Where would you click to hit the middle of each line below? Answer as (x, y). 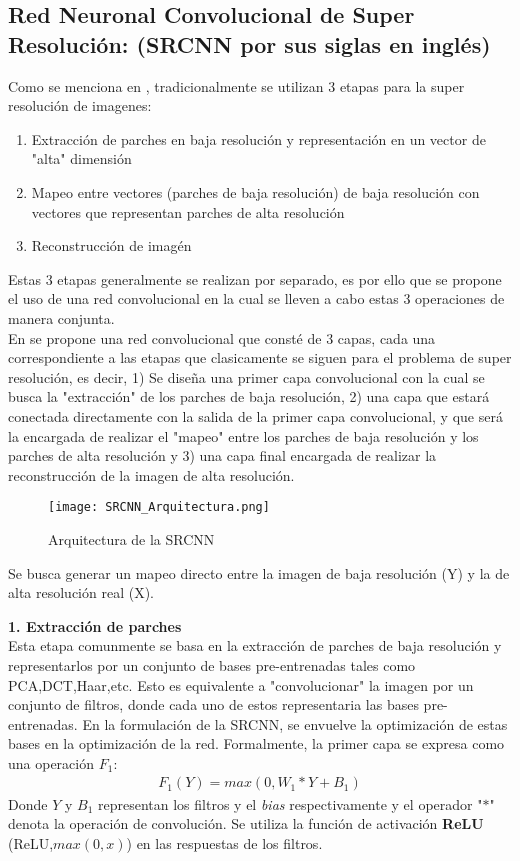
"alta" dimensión (81, 158)
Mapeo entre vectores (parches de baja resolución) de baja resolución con (255, 191)
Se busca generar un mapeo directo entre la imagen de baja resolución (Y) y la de (259, 572)
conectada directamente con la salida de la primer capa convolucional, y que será (255, 415)
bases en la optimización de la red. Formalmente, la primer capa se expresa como (256, 743)
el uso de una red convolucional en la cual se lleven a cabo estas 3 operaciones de (256, 298)
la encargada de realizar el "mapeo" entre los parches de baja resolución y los (243, 435)
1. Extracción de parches (95, 625)
